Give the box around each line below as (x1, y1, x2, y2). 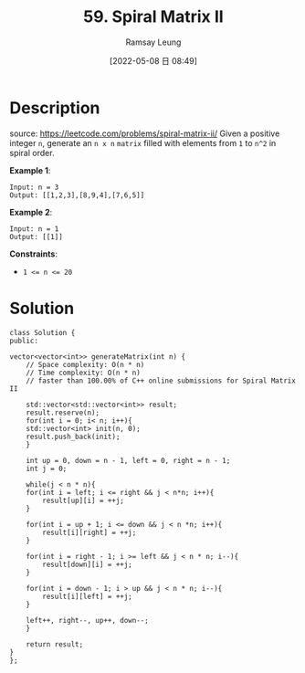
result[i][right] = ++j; (42, 528, 137, 537)
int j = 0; (26, 464, 68, 473)
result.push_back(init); (26, 432, 121, 441)
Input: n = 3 (9, 183, 59, 192)
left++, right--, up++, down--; (26, 615, 149, 625)
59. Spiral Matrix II (83, 6, 224, 27)
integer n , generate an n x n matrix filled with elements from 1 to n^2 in (9, 137, 277, 148)
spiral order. (9, 147, 55, 158)
